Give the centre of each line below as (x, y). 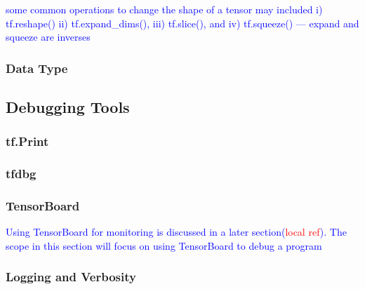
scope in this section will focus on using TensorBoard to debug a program (164, 245)
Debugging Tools (68, 107)
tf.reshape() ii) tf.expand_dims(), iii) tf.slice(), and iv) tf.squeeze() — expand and (182, 23)
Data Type (37, 68)
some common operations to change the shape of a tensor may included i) (164, 9)
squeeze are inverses (48, 37)
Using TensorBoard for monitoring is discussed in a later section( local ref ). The (176, 232)
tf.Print (27, 141)
